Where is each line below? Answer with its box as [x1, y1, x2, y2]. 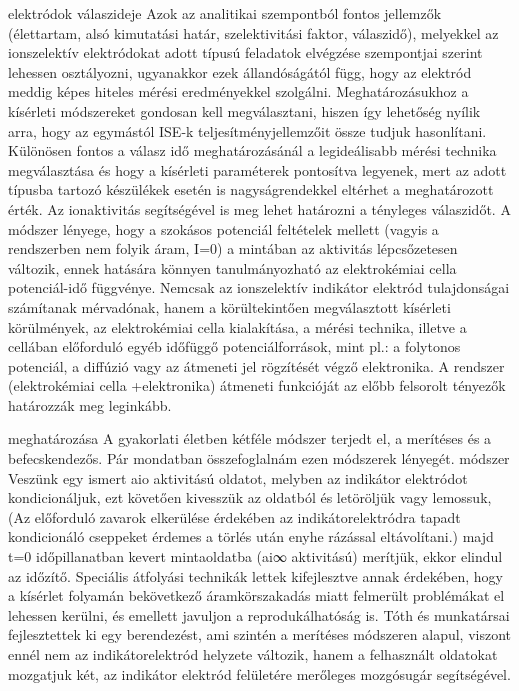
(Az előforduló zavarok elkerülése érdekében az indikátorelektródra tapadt [8, 506, 461, 527]
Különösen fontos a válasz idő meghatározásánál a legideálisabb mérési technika [8, 140, 497, 161]
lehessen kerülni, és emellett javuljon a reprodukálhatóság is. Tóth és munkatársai [8, 604, 510, 625]
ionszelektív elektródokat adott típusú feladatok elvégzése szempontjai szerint [8, 42, 483, 63]
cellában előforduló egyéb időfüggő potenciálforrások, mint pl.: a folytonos [8, 336, 461, 357]
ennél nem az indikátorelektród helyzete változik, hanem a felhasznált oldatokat [8, 644, 498, 664]
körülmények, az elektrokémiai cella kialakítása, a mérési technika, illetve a [8, 316, 467, 337]
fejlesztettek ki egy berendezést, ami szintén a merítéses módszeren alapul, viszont [8, 624, 512, 645]
